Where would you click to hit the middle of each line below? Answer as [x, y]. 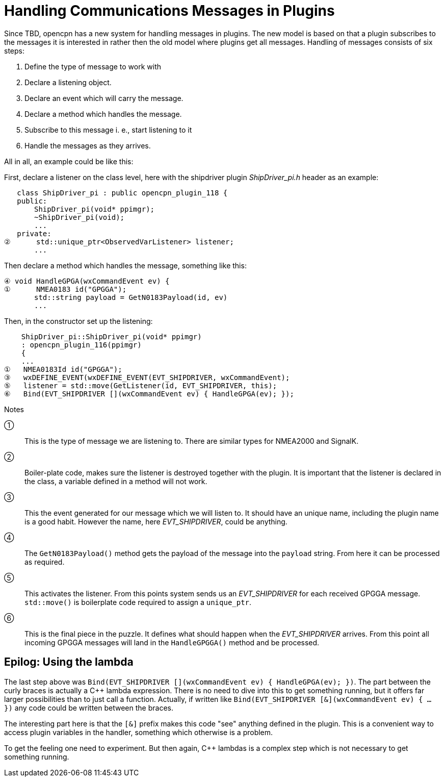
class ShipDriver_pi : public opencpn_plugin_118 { [122, 193]
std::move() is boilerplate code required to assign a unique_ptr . [138, 602]
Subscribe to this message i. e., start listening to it [108, 130]
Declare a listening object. [68, 82]
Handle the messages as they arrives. [88, 145]
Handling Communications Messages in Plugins [169, 11]
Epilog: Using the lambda [69, 662]
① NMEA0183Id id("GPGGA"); [63, 369]
